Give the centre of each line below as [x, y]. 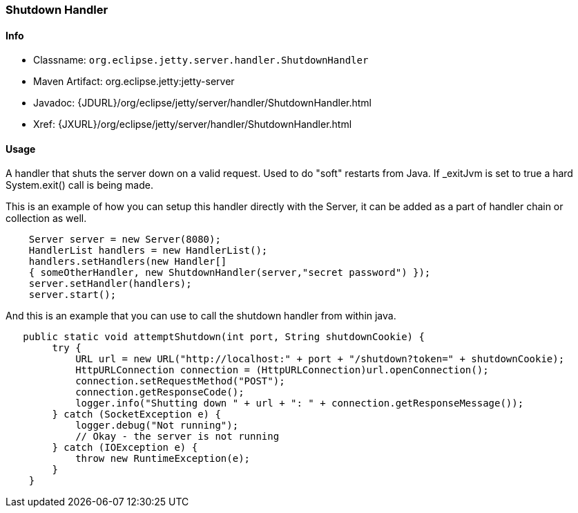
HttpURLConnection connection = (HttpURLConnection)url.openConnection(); [282, 370]
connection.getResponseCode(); [160, 392]
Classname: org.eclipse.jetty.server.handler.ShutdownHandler [201, 60]
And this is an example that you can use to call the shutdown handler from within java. [201, 316]
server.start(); [73, 295]
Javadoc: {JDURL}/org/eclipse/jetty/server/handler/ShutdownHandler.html [202, 103]
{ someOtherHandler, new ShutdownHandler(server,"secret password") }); [230, 273]
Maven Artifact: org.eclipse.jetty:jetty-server [134, 82]
